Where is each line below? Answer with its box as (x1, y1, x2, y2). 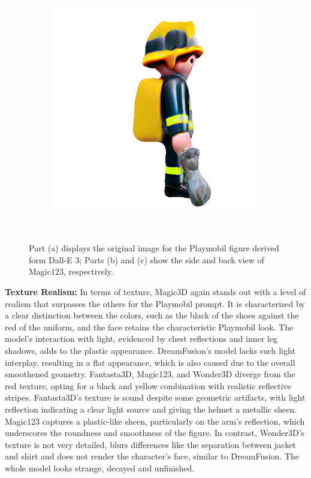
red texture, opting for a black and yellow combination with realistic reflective (5, 379, 291, 392)
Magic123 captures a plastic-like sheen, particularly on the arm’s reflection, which (5, 414, 305, 427)
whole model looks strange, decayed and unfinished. (5, 461, 195, 474)
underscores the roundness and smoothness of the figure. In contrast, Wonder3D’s (5, 426, 305, 439)
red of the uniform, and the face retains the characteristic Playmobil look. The (5, 320, 294, 333)
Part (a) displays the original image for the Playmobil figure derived (29, 242, 279, 254)
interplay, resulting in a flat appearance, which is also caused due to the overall (5, 356, 295, 368)
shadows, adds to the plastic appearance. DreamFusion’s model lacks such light (5, 344, 295, 356)
